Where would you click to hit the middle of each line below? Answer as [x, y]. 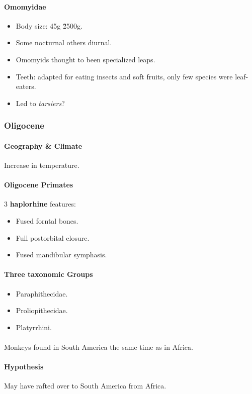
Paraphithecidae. [42, 293]
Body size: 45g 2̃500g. [49, 25]
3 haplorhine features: [40, 204]
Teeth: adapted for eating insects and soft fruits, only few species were [124, 76]
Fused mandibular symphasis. [61, 255]
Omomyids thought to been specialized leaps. [86, 59]
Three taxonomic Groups [49, 274]
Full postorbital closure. [53, 237]
